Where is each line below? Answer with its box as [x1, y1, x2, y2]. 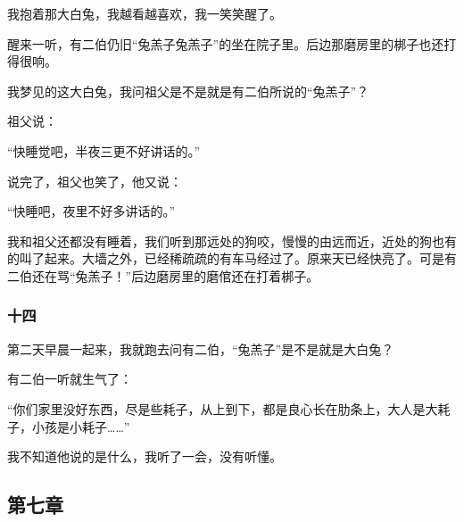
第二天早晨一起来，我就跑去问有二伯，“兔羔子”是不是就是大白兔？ [7, 339, 394, 358]
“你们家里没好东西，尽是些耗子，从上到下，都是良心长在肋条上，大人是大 [7, 399, 438, 418]
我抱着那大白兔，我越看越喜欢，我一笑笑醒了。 [7, 4, 282, 22]
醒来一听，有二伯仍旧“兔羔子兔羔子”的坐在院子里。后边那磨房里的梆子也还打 [7, 34, 457, 53]
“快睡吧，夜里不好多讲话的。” [7, 202, 176, 220]
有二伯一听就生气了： [7, 369, 132, 388]
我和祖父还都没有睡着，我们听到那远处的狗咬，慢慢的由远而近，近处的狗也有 [7, 231, 457, 250]
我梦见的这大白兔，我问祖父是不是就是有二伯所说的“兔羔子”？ [7, 81, 369, 100]
